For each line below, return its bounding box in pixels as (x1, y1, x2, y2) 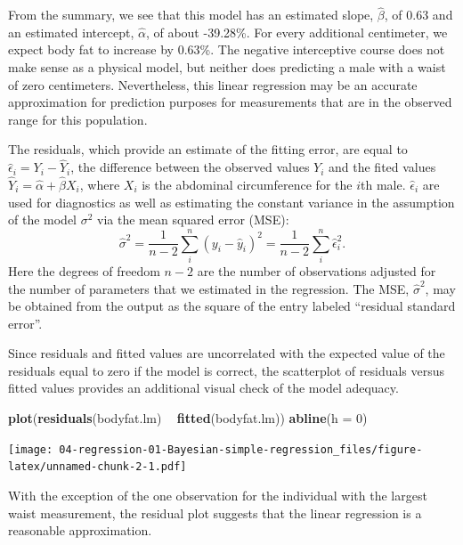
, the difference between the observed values (70, 158, 310, 176)
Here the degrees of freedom (8, 261, 160, 280)
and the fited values (329, 158, 436, 176)
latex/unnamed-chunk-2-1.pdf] (8, 460, 187, 474)
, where (79, 175, 120, 193)
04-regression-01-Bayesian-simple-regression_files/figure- (59, 443, 423, 456)
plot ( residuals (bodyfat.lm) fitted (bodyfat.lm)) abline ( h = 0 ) (8, 409, 368, 427)
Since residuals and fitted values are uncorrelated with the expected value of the (8, 344, 445, 362)
